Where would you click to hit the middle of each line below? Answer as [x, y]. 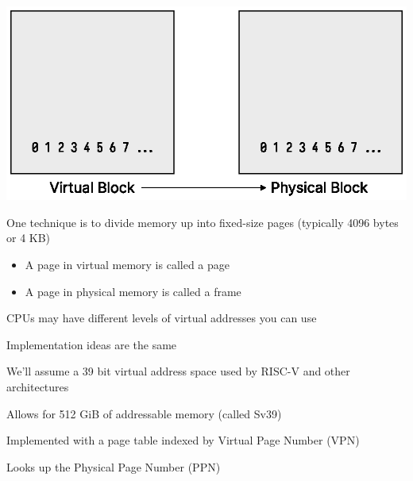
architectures [38, 386]
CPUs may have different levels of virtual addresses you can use [162, 318]
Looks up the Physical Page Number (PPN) [114, 466]
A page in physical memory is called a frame [133, 291]
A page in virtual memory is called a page [127, 264]
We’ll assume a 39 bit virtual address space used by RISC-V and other [178, 371]
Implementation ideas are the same [92, 344]
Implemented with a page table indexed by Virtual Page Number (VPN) [183, 440]
